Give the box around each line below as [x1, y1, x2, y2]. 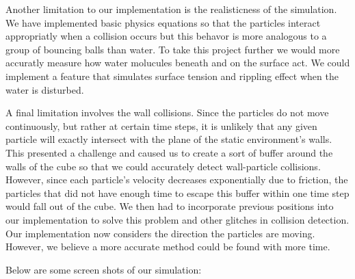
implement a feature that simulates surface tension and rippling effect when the [5, 68, 339, 83]
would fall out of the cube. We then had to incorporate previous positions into [5, 199, 334, 213]
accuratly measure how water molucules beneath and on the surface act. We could [5, 55, 350, 70]
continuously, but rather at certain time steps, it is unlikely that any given [5, 118, 317, 133]
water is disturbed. [5, 82, 84, 96]
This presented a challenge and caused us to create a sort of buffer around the [5, 145, 333, 159]
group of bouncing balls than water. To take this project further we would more [5, 42, 340, 56]
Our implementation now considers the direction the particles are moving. [5, 226, 315, 240]
